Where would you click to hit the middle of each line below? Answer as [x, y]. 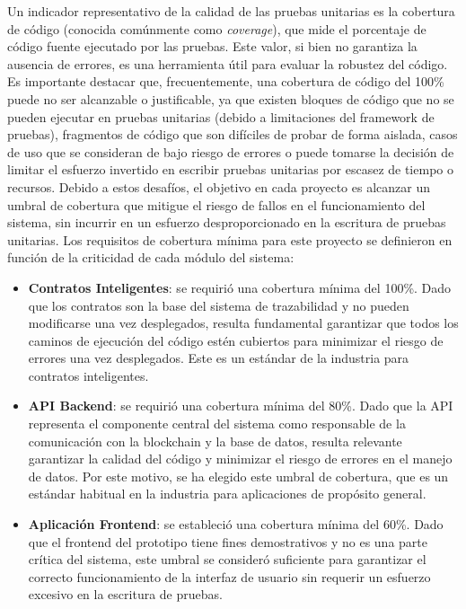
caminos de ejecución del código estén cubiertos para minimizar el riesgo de [236, 340]
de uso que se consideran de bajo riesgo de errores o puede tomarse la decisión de [231, 151]
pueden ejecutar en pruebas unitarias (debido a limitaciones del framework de [221, 116]
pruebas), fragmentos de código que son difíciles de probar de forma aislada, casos [233, 134]
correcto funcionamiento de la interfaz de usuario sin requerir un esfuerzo [229, 576]
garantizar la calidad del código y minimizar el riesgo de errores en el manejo [240, 459]
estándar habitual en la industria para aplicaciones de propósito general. [227, 494]
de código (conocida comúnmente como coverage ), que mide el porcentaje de [217, 28]
